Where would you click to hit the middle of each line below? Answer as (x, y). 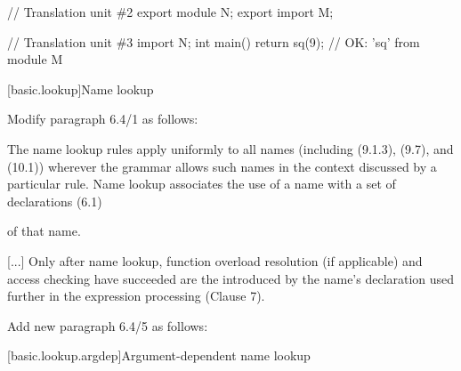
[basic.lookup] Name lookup (81, 89)
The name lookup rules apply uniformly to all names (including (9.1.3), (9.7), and (230, 148)
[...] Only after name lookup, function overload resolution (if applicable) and (215, 260)
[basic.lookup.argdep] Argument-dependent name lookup (159, 355)
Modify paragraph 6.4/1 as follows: (103, 119)
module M (35, 59)
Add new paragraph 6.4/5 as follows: (108, 325)
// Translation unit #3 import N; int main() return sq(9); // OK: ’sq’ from (214, 41)
